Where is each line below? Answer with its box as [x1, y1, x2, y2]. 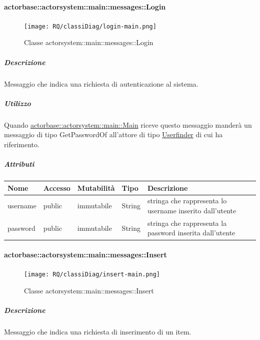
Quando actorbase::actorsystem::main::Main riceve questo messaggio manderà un [4, 119, 252, 130]
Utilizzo [4, 98, 31, 108]
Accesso [43, 182, 70, 193]
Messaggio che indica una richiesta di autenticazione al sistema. [4, 78, 198, 89]
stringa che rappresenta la [147, 217, 227, 228]
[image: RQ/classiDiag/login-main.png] [24, 23, 156, 30]
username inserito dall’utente [147, 205, 236, 216]
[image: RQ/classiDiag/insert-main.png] [24, 271, 160, 278]
